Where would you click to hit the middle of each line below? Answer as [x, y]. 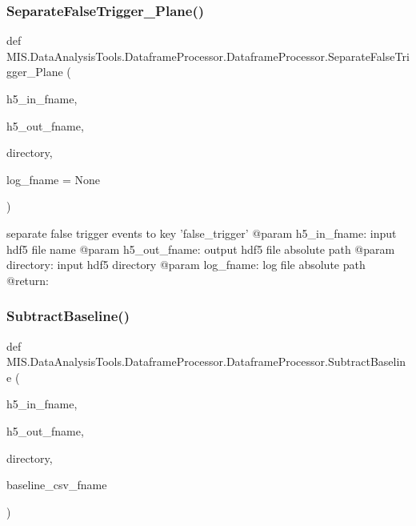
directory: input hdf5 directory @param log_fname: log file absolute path [186, 265]
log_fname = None [54, 179]
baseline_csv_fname [57, 485]
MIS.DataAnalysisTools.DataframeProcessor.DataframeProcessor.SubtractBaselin [206, 361]
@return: [28, 280]
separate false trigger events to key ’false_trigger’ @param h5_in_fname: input [202, 233]
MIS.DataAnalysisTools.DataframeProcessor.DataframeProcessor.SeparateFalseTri [208, 56]
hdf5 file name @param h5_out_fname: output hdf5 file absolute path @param [201, 249]
